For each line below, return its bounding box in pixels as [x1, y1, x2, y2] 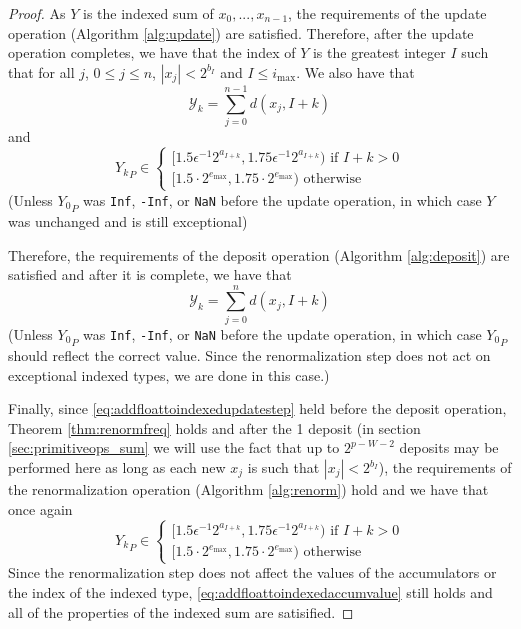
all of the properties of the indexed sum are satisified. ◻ [8, 601, 354, 622]
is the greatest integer [312, 42, 446, 63]
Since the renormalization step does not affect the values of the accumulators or [8, 562, 497, 583]
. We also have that [296, 61, 415, 82]
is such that [247, 457, 320, 478]
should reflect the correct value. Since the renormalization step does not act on [8, 345, 491, 366]
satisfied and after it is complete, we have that [8, 264, 292, 285]
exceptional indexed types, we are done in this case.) [8, 364, 330, 385]
